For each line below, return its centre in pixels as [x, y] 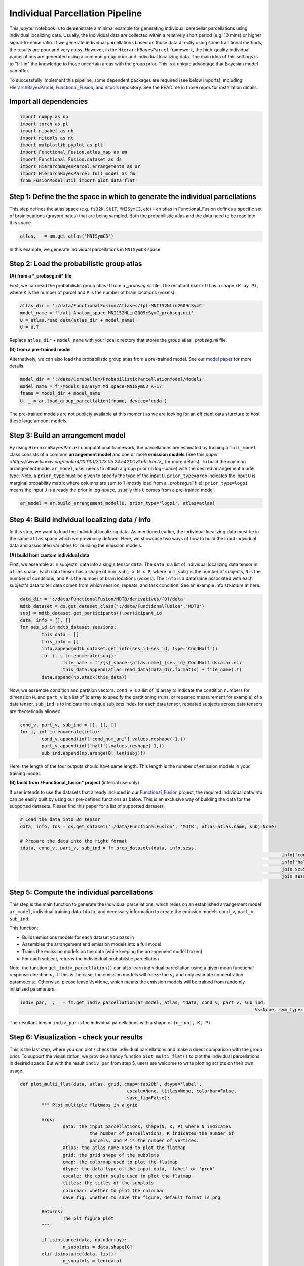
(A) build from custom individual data [49, 555]
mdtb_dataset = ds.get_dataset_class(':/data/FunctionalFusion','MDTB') [112, 606]
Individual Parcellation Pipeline [76, 13]
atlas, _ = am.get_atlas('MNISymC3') [67, 236]
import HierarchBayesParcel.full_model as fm [78, 173]
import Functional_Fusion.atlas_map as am [73, 152]
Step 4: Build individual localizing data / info [80, 519]
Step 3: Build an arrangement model [67, 435]
